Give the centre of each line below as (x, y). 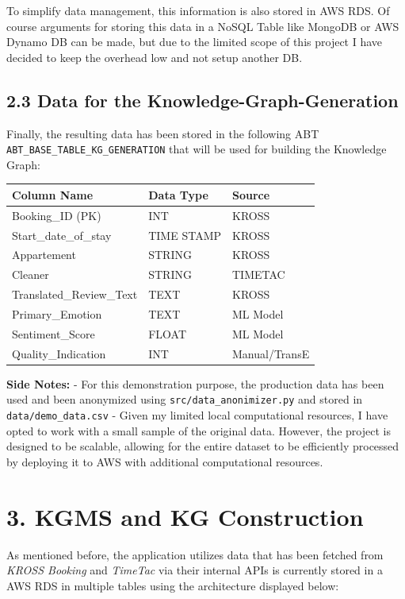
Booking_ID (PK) (57, 215)
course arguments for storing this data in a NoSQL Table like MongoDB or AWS (203, 26)
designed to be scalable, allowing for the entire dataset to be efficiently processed (203, 446)
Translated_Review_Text (75, 294)
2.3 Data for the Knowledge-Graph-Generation (202, 100)
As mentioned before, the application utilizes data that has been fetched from (195, 554)
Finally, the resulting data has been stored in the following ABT (163, 133)
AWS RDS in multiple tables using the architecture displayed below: (173, 585)
